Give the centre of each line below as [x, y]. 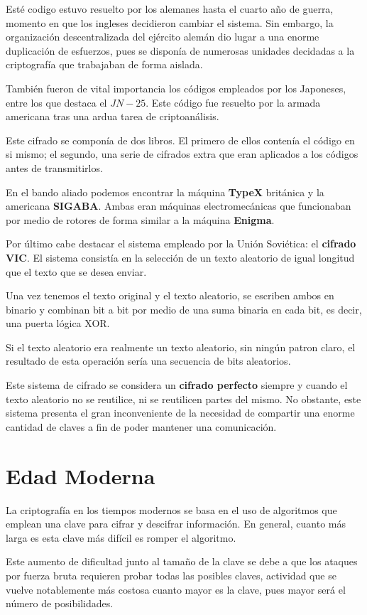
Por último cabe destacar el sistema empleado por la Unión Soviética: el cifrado [181, 244]
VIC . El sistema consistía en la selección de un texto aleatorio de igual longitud [180, 257]
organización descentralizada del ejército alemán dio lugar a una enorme [163, 37]
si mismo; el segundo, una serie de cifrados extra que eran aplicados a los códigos [182, 154]
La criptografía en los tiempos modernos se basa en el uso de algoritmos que [171, 509]
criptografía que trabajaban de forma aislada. [104, 64]
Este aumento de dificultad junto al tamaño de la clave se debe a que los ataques [182, 561]
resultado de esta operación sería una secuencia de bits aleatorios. [148, 361]
